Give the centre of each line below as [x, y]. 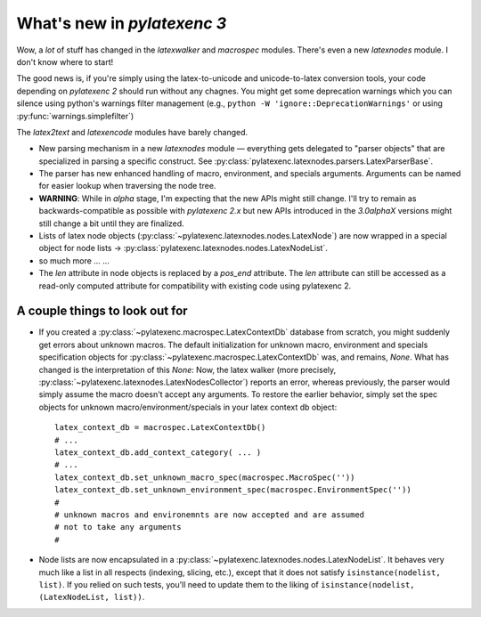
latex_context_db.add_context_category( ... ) [158, 453]
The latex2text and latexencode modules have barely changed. [132, 132]
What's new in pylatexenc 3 [122, 23]
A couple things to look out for [102, 311]
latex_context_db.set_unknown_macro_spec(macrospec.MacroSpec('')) [205, 477]
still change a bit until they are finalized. [111, 223]
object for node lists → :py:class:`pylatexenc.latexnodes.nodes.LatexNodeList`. [183, 248]
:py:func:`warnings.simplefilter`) [75, 116]
